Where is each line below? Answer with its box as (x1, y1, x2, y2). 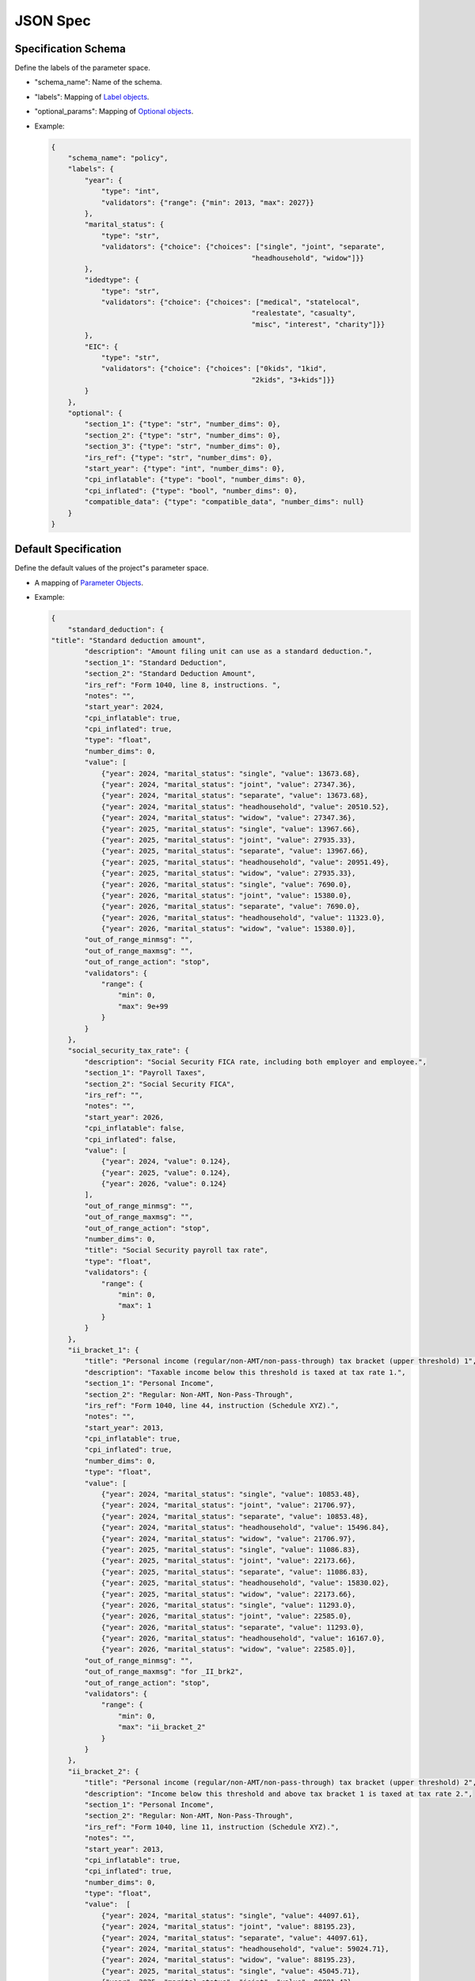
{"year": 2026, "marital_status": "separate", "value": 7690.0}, (101, 902, 360, 911)
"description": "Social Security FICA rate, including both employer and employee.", (84, 1057, 427, 1066)
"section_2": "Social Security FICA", (84, 1079, 235, 1089)
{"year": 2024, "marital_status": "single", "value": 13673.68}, (101, 769, 360, 778)
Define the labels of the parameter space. (14, 63, 150, 73)
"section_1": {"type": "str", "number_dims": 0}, (84, 420, 281, 429)
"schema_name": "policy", (67, 154, 169, 162)
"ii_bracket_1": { (67, 1345, 139, 1354)
